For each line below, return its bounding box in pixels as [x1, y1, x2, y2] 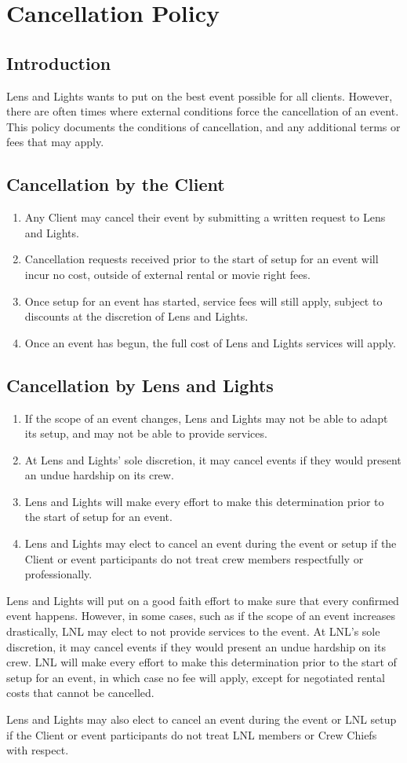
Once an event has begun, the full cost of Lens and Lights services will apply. [24, 334, 396, 350]
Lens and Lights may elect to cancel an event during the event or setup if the [24, 535, 397, 552]
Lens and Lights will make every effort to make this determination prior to [24, 493, 384, 509]
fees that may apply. [6, 134, 104, 150]
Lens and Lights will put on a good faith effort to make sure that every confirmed [6, 592, 399, 608]
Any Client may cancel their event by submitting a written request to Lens [24, 209, 386, 226]
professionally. [24, 566, 93, 582]
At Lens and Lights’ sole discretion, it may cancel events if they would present [24, 451, 402, 468]
